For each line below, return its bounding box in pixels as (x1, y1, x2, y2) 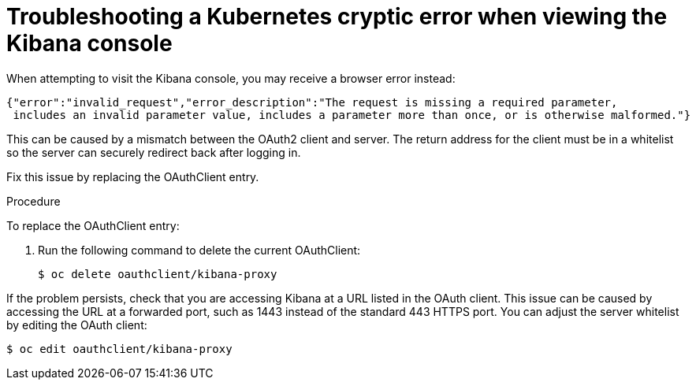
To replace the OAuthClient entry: (6, 218, 180, 232)
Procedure (6, 194, 61, 208)
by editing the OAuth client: (6, 317, 147, 332)
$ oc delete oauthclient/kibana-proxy (38, 267, 277, 280)
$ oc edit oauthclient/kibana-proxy (6, 342, 233, 355)
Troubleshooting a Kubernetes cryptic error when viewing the (6, 3, 668, 30)
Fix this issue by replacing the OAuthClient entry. (6, 169, 259, 184)
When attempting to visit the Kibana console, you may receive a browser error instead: (6, 71, 456, 85)
